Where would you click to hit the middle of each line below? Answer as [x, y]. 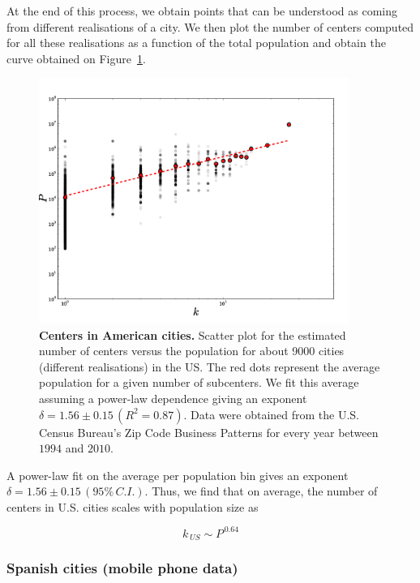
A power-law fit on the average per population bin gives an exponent [178, 475]
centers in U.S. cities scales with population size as [133, 506]
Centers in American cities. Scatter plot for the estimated [193, 334]
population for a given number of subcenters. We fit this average [199, 382]
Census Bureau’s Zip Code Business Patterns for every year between [209, 432]
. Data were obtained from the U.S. [271, 414]
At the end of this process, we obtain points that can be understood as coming [202, 11]
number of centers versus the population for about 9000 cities [192, 351]
